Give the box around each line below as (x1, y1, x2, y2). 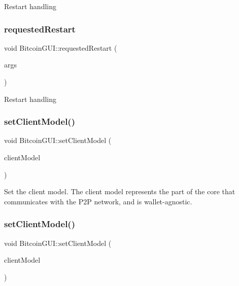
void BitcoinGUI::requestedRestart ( (4, 42, 117, 53)
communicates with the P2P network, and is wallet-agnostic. (4, 196, 192, 206)
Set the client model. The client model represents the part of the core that (4, 186, 235, 197)
